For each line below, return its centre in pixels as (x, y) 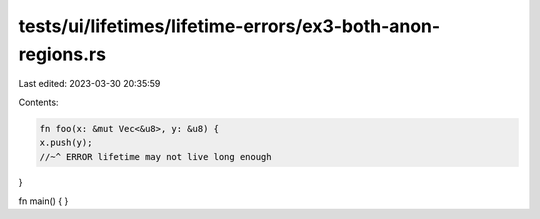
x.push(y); (66, 143)
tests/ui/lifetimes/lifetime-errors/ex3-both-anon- (229, 26)
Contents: (38, 102)
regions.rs (62, 54)
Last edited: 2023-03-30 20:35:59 (89, 84)
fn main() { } (43, 201)
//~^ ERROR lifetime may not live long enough (155, 156)
